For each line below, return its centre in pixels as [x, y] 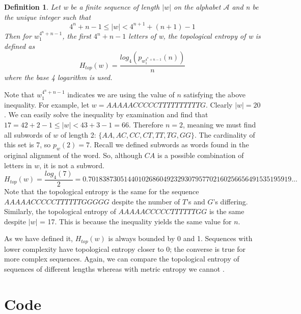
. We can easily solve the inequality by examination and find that [106, 114]
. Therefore [146, 125]
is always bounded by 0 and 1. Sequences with [180, 238]
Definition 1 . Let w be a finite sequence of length [82, 7]
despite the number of [146, 201]
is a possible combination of [201, 155]
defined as [20, 46]
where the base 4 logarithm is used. [58, 77]
